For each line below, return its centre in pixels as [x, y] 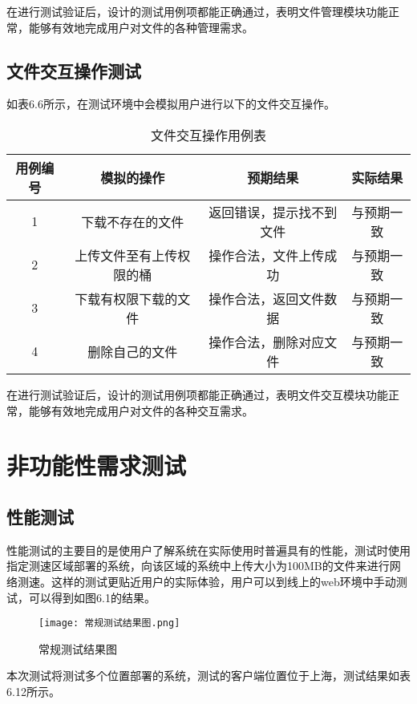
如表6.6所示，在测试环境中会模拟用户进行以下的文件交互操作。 [171, 104]
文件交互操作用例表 [208, 135]
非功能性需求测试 [97, 465]
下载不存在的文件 [133, 221]
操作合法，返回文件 [267, 298]
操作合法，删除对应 [267, 342]
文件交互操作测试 [74, 70]
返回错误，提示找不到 [273, 212]
